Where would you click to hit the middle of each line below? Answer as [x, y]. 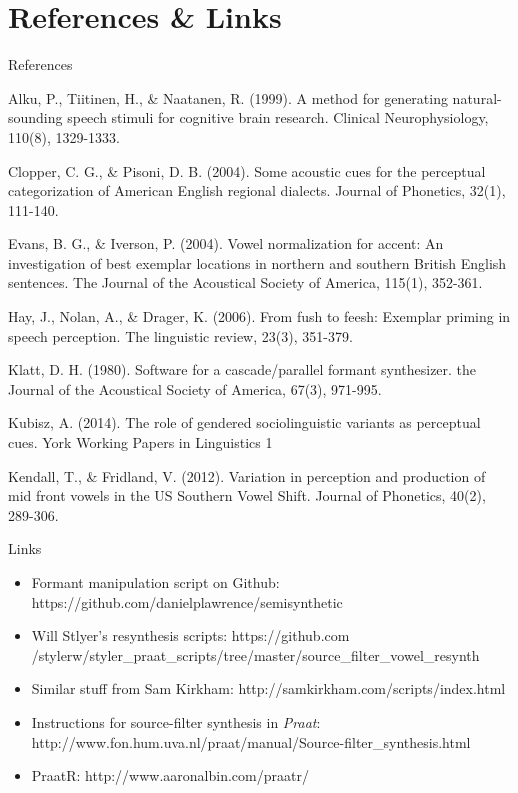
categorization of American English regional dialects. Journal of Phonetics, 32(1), [257, 190]
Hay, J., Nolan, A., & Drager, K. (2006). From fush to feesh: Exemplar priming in [259, 316]
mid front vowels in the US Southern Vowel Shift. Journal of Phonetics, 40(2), [247, 495]
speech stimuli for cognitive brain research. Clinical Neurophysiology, [278, 117]
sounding [35, 117]
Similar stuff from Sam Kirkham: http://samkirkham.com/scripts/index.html [268, 688]
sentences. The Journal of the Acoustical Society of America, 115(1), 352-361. [245, 282]
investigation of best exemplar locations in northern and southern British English [257, 262]
